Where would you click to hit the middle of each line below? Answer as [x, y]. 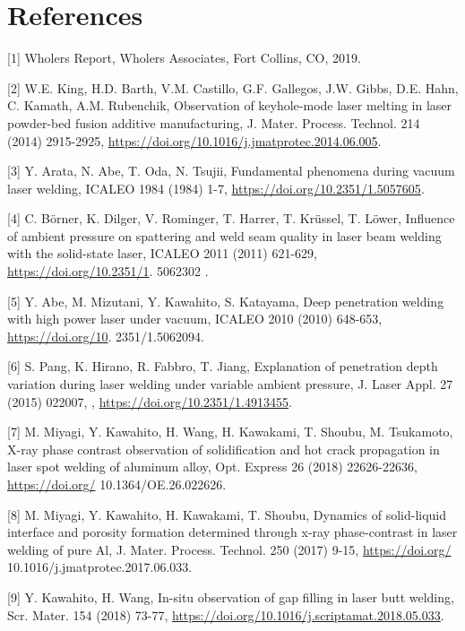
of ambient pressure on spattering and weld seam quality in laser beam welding [224, 235]
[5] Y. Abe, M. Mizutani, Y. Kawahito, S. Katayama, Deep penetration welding [226, 301]
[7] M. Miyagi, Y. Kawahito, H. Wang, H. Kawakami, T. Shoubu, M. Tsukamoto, [230, 432]
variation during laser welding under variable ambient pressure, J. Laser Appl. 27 [230, 384]
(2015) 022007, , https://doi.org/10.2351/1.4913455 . [150, 401]
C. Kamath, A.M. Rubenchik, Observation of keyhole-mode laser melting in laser [229, 105]
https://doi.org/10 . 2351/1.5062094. [106, 336]
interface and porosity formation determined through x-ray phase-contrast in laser [232, 532]
